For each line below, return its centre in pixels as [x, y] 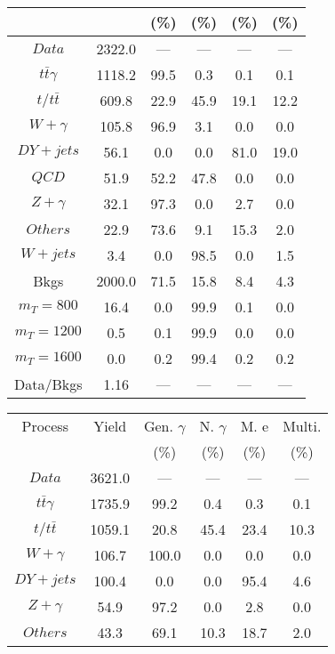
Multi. [302, 426]
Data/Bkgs [48, 384]
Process [45, 426]
